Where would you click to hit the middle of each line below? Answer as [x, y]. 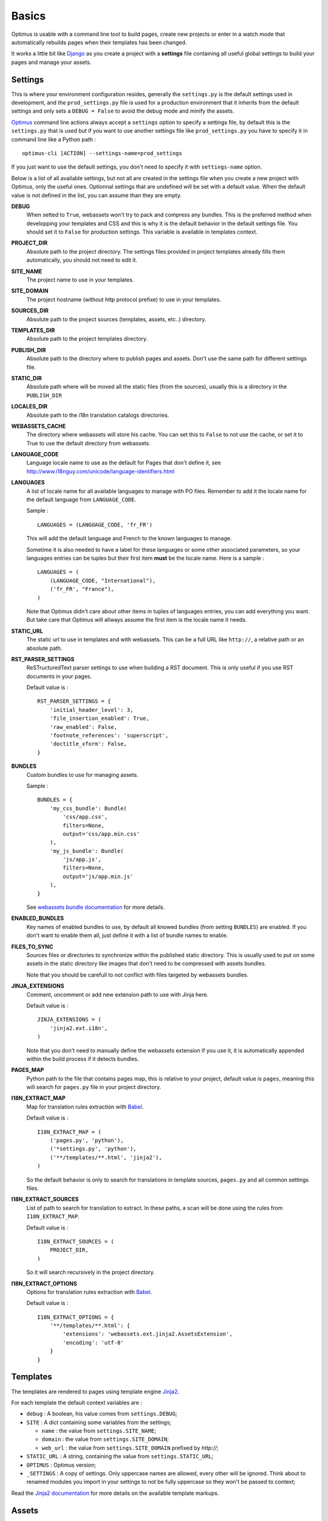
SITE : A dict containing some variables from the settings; [99, 1422]
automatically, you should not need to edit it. [82, 260]
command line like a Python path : [54, 139]
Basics [29, 16]
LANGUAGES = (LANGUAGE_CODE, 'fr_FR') [95, 524]
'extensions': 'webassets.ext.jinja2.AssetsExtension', [148, 1334]
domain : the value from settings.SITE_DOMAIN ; [105, 1439]
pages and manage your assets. [51, 62]
